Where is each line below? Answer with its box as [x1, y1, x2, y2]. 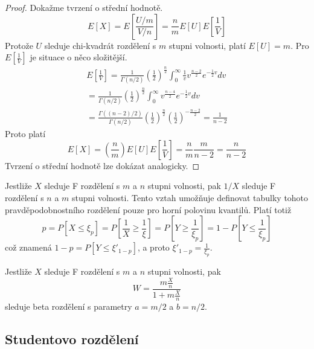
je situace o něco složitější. [30, 51, 127, 63]
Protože [5, 39, 33, 51]
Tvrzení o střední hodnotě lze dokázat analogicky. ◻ [5, 159, 200, 171]
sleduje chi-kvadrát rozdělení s [44, 39, 156, 51]
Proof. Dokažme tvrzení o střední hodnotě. [5, 1, 163, 13]
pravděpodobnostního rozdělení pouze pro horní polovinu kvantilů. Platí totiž [5, 203, 292, 216]
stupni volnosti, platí [168, 39, 246, 51]
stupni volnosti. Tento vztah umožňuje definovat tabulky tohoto [72, 191, 309, 204]
